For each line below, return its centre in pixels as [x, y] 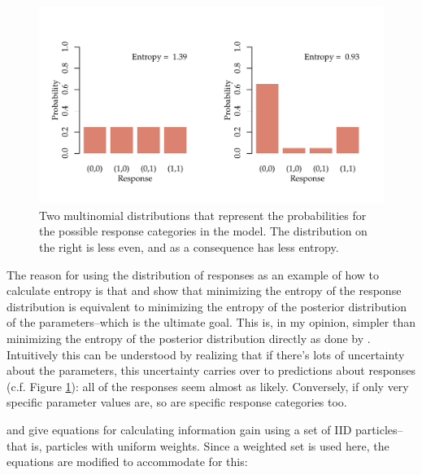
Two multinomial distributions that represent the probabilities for [203, 215]
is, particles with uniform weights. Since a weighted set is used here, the [210, 445]
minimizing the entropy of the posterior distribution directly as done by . [189, 338]
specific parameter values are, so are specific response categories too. [177, 402]
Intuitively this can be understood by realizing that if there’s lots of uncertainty [206, 354]
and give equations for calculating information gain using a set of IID [179, 429]
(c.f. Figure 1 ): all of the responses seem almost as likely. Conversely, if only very [208, 386]
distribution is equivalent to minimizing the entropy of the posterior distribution [207, 306]
